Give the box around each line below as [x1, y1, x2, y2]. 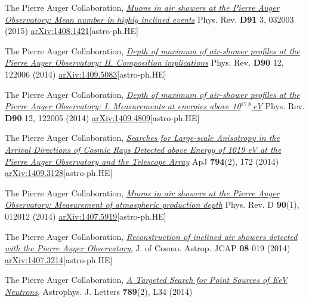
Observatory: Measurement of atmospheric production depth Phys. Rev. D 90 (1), [5, 198, 299, 211]
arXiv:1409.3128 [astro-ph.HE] [5, 167, 113, 179]
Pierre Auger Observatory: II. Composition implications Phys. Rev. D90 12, [5, 56, 284, 69]
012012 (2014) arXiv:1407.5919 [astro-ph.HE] [5, 209, 166, 222]
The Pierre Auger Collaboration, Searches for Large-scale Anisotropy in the [5, 131, 280, 144]
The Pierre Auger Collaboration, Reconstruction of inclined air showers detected [5, 230, 298, 242]
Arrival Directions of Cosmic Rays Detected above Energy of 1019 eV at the [5, 143, 282, 155]
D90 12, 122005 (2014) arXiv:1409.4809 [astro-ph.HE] [5, 111, 200, 124]
